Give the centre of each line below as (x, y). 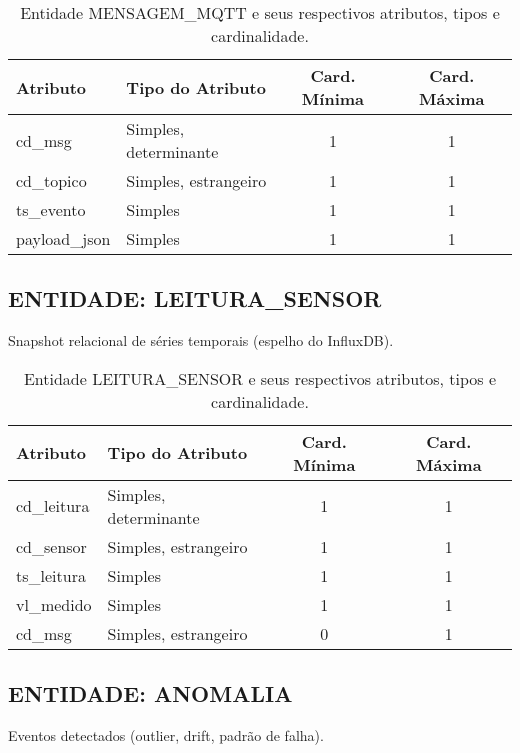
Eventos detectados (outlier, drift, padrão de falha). (166, 735)
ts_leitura (51, 575)
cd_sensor (51, 546)
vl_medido (54, 604)
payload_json (63, 238)
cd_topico (51, 180)
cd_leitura (53, 506)
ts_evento (51, 209)
